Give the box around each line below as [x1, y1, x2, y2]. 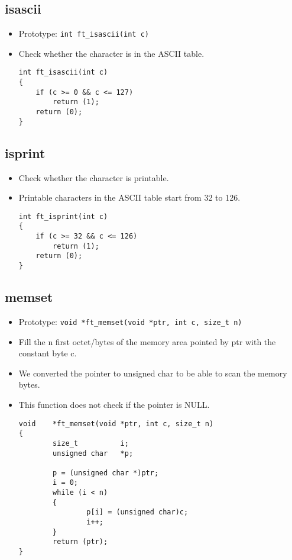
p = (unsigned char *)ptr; [53, 468, 159, 477]
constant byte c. [18, 347, 77, 359]
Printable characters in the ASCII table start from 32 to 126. [18, 191, 241, 204]
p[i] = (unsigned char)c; [86, 508, 189, 517]
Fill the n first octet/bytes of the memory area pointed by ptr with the [18, 335, 276, 347]
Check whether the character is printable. [18, 171, 169, 184]
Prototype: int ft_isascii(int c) [18, 27, 150, 40]
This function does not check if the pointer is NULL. [18, 398, 210, 410]
